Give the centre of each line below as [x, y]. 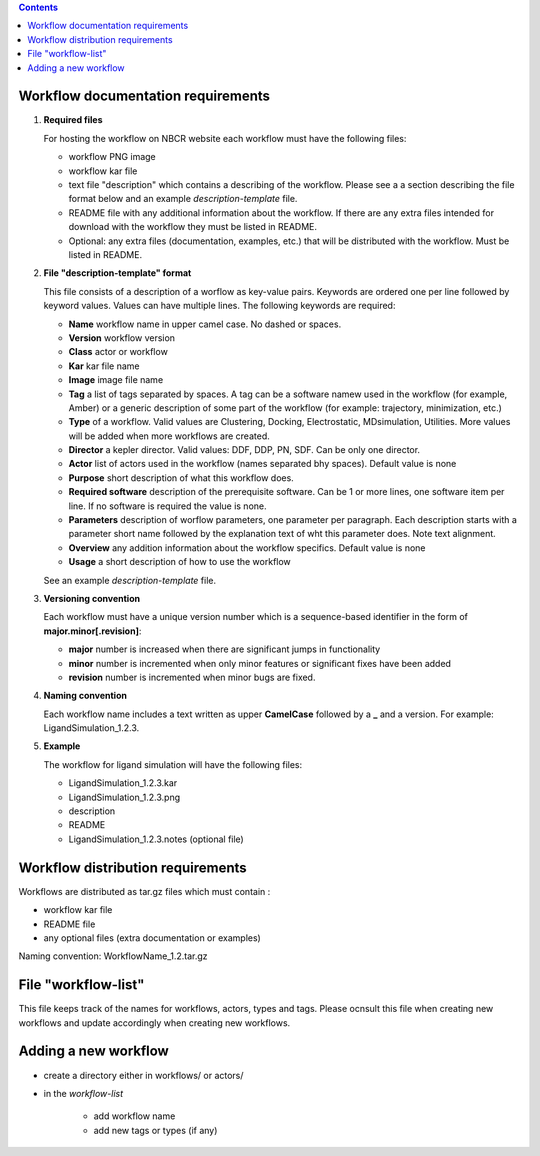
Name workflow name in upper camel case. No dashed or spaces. [205, 324]
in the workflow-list [83, 1093]
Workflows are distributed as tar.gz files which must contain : [144, 891]
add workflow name [134, 1116]
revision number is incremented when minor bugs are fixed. [192, 677]
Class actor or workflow [118, 352]
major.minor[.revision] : [92, 631]
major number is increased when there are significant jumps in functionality [224, 649]
